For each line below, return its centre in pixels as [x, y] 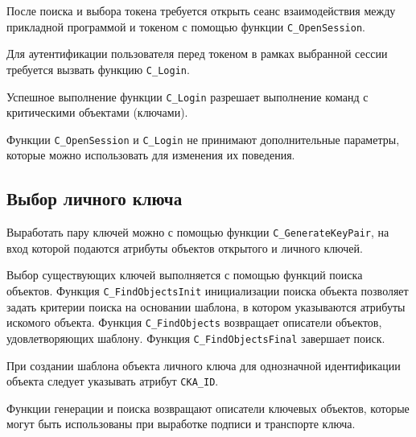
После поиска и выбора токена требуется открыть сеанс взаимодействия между [201, 10]
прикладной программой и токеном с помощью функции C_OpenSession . [186, 26]
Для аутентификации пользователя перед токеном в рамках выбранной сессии [197, 54]
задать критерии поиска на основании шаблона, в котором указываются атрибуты [206, 306]
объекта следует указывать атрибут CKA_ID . [113, 381]
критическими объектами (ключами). [97, 112]
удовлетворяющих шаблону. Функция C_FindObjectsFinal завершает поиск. [196, 338]
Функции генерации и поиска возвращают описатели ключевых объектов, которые [208, 408]
